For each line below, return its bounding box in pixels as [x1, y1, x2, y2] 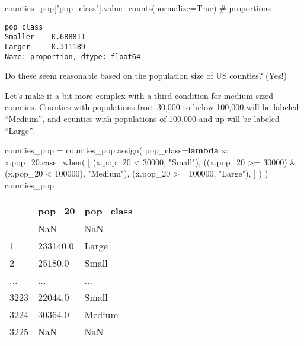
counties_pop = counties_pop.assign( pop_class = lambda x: [5, 144, 228, 156]
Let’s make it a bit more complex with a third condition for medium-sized [5, 89, 274, 101]
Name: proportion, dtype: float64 [5, 52, 141, 61]
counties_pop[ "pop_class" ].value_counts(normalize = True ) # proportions [5, 2, 271, 14]
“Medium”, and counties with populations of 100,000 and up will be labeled [5, 113, 280, 124]
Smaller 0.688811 [5, 33, 86, 41]
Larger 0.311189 [5, 42, 86, 51]
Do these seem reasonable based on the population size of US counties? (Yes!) [5, 69, 287, 82]
